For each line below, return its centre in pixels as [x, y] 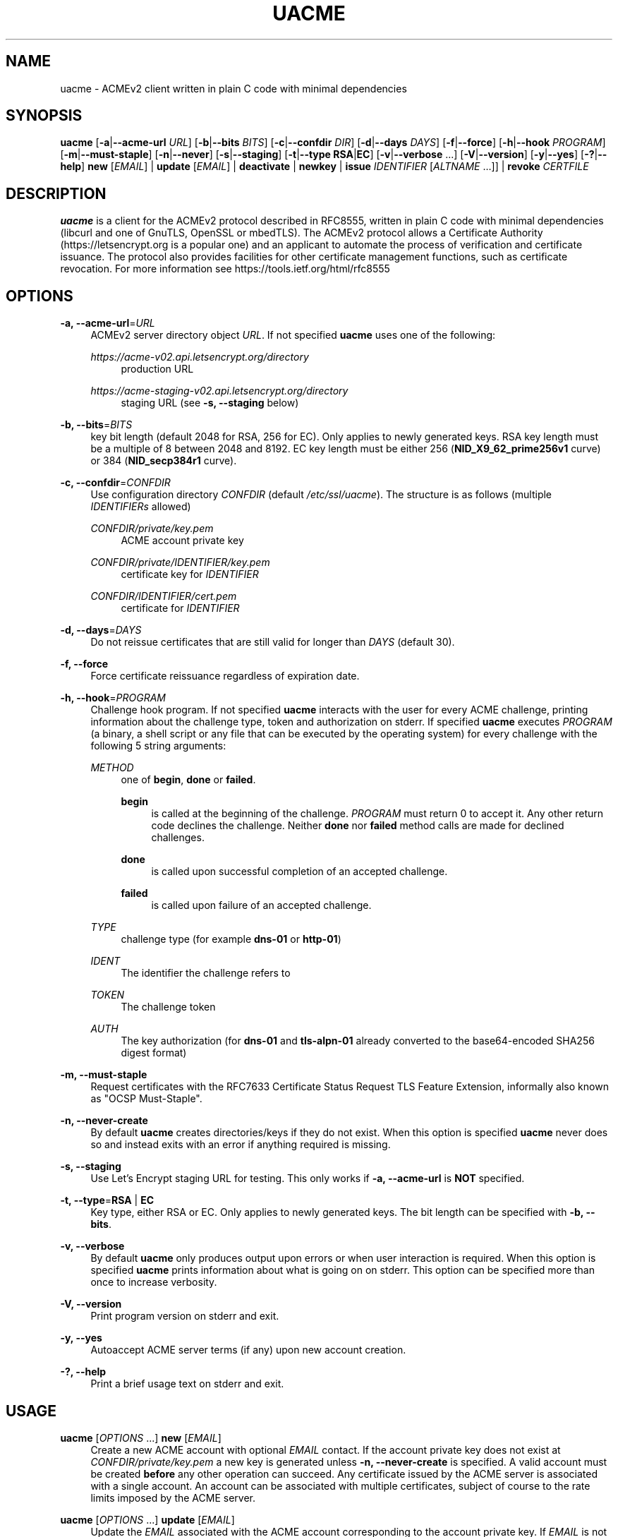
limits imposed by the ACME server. [173, 1497]
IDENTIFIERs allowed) [141, 507]
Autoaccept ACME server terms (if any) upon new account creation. [248, 1350]
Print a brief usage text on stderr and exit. [187, 1384]
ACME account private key [182, 541]
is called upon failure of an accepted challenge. [261, 905]
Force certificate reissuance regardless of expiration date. [225, 676]
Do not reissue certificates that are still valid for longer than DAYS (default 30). [273, 642]
